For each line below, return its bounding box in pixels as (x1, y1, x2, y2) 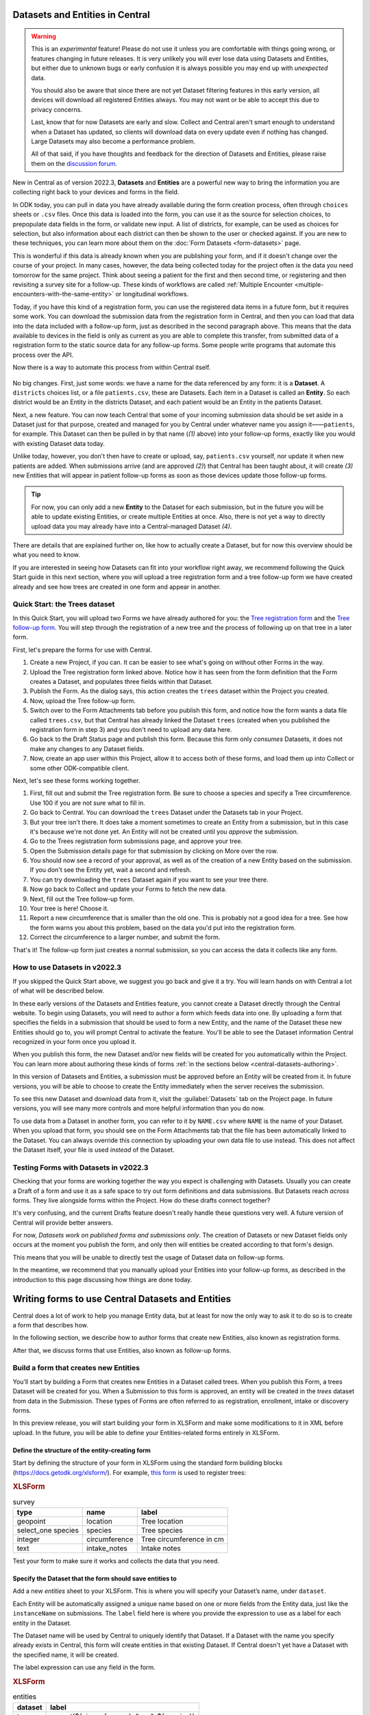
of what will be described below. (12, 986, 104, 995)
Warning (31, 32, 56, 40)
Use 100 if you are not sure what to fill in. (29, 799, 145, 807)
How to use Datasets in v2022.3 (12, 962, 122, 972)
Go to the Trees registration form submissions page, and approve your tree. (29, 837, 243, 845)
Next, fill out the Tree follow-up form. (29, 895, 135, 903)
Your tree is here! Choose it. (29, 904, 109, 912)
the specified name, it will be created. (12, 1651, 119, 1659)
